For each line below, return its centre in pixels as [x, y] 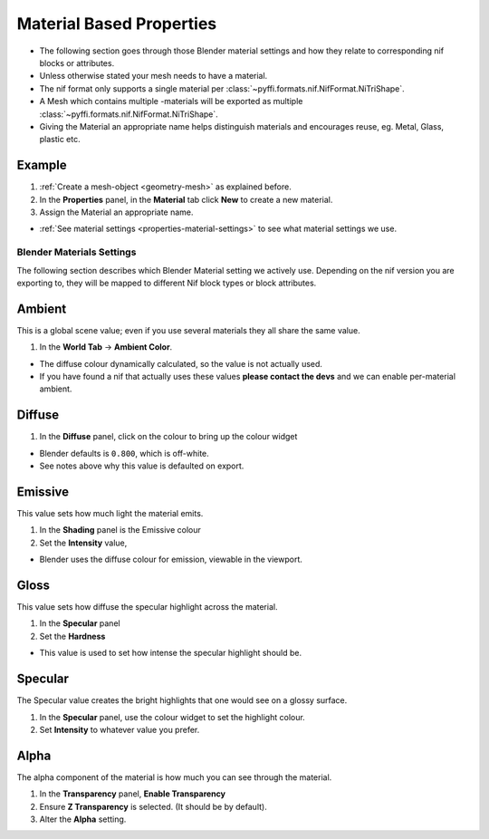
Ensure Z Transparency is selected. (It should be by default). [153, 806]
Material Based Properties [117, 24]
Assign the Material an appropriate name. [116, 212]
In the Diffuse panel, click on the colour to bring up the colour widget [168, 437]
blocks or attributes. [77, 63]
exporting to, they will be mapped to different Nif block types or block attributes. [167, 283]
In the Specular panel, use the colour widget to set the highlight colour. [172, 717]
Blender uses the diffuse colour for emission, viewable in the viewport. [171, 559]
